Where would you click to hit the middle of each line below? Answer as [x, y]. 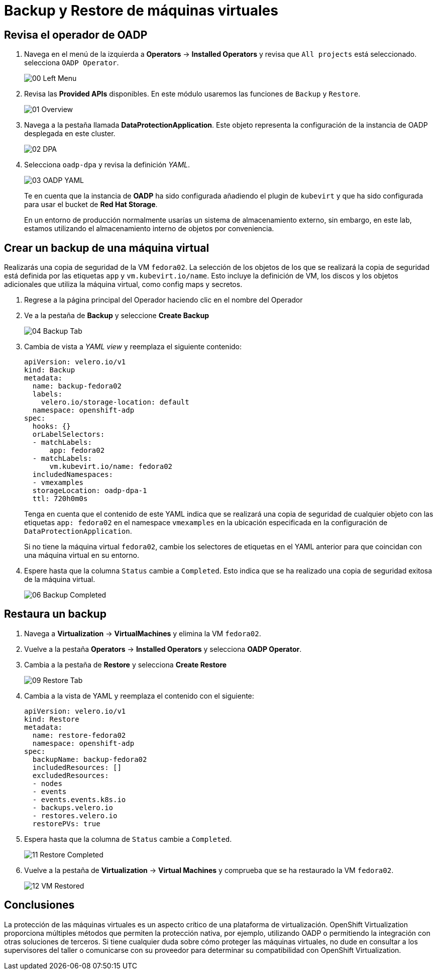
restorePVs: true [66, 823]
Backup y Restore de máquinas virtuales [141, 11]
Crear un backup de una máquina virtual [107, 248]
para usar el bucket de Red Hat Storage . [91, 205]
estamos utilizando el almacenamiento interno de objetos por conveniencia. [149, 229]
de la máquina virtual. [60, 579]
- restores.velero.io [75, 815]
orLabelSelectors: [69, 434]
